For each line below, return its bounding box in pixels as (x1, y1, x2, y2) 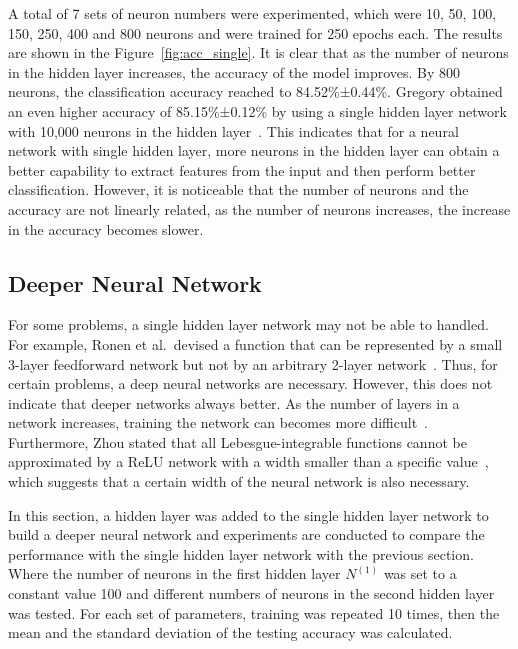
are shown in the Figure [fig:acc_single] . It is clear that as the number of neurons (8, 42, 509, 63)
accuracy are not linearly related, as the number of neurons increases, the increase (8, 198, 511, 219)
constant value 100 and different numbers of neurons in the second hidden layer (8, 583, 495, 604)
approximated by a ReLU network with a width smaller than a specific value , (8, 451, 489, 472)
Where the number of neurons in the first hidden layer (8, 563, 341, 584)
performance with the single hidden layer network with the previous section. (8, 543, 474, 564)
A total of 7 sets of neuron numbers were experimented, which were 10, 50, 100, (8, 3, 497, 23)
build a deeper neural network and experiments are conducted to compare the (8, 524, 485, 545)
